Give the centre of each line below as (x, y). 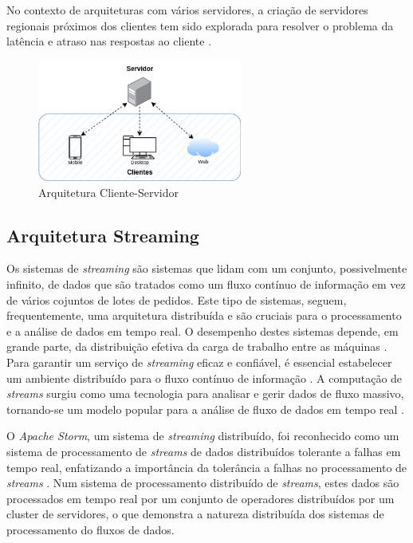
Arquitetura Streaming (103, 235)
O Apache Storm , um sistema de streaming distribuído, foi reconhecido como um (203, 436)
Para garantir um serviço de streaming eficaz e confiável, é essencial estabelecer (199, 362)
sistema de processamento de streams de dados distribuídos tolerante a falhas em (204, 451)
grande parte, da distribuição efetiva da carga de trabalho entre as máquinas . (197, 346)
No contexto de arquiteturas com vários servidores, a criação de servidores (187, 10)
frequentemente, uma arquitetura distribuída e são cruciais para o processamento (204, 315)
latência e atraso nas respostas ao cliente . (109, 41)
